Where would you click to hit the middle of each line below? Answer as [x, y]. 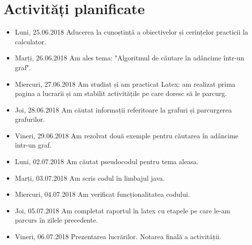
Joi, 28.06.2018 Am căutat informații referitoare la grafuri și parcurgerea [123, 109]
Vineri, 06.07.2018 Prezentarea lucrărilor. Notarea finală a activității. [118, 236]
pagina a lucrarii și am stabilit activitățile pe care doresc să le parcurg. [121, 93]
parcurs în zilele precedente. [56, 220]
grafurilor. [30, 119]
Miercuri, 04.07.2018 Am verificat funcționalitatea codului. [102, 194]
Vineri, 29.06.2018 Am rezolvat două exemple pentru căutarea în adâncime [127, 135]
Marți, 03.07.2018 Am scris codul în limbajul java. [90, 178]
